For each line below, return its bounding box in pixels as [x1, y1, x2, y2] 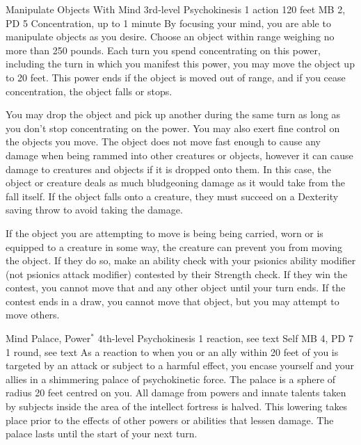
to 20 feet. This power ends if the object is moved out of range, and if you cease [6, 70, 346, 84]
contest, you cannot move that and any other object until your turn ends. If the [6, 280, 346, 295]
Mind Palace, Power [6, 331, 91, 346]
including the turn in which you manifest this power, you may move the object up [6, 56, 355, 71]
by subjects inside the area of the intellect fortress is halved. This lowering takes [6, 399, 348, 414]
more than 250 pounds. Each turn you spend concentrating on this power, [6, 42, 321, 57]
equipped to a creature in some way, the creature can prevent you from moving [6, 239, 343, 254]
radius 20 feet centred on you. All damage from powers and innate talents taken [6, 385, 346, 400]
